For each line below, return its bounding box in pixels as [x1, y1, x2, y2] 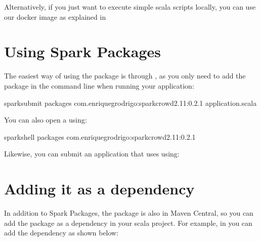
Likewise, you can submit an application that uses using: [4, 148, 180, 159]
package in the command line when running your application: [4, 80, 194, 91]
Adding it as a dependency [4, 178, 195, 199]
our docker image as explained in [4, 11, 106, 22]
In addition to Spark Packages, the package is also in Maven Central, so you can [4, 208, 253, 218]
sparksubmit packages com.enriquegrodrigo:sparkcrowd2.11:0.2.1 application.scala [4, 97, 257, 108]
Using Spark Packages [4, 41, 161, 62]
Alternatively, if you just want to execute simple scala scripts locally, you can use [4, 2, 256, 12]
